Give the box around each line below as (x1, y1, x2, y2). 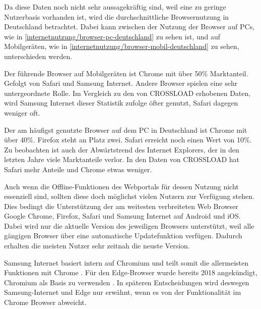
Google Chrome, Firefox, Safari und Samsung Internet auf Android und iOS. (4, 211, 241, 221)
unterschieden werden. (4, 50, 73, 61)
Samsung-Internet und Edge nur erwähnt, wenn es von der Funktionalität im (4, 287, 241, 297)
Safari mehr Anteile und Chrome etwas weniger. (4, 164, 152, 174)
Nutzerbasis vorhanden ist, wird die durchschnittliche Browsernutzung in (4, 11, 229, 22)
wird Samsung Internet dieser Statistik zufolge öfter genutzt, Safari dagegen (4, 97, 238, 108)
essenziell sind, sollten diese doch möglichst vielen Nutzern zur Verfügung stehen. (4, 191, 254, 201)
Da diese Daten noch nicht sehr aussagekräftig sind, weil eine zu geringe (4, 2, 226, 12)
